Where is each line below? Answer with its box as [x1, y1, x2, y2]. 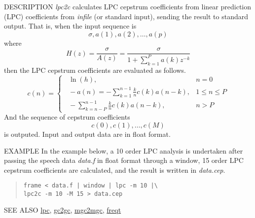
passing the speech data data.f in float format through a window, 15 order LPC [4, 155, 244, 165]
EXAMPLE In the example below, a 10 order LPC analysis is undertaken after [4, 145, 243, 156]
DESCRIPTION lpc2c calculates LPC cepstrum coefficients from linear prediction [4, 1, 251, 11]
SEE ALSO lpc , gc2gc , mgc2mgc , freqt [4, 204, 121, 215]
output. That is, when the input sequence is [4, 21, 137, 31]
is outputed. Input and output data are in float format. [4, 128, 171, 139]
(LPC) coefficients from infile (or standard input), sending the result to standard [4, 11, 249, 21]
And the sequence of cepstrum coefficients [4, 112, 130, 122]
